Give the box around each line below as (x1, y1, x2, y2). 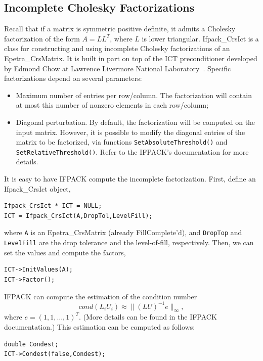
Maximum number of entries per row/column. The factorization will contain (16, 89, 252, 100)
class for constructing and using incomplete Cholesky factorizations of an (4, 43, 230, 54)
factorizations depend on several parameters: (4, 73, 142, 83)
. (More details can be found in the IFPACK (79, 311, 217, 322)
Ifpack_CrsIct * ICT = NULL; (4, 202, 102, 210)
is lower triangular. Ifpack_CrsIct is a (142, 33, 259, 43)
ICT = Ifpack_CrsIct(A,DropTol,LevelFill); (4, 212, 153, 219)
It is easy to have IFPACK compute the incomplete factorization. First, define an (4, 173, 256, 184)
